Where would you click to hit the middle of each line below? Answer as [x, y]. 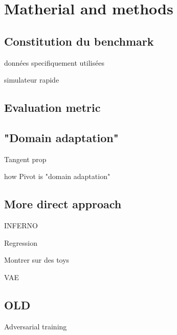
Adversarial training [36, 326]
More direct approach [63, 204]
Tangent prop [25, 159]
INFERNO [21, 225]
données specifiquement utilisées [54, 62]
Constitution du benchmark [79, 41]
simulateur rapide [32, 80]
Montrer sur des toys [37, 260]
